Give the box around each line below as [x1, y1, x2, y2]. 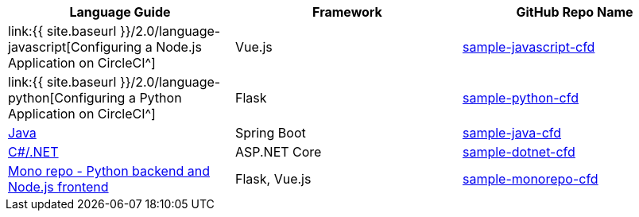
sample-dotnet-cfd [462, 144, 575, 160]
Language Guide [69, 4, 171, 20]
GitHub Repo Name [516, 4, 633, 20]
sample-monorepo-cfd [462, 171, 598, 187]
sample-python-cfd [462, 90, 579, 106]
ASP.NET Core [234, 144, 322, 160]
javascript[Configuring [8, 39, 142, 55]
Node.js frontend [8, 179, 109, 195]
